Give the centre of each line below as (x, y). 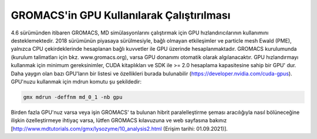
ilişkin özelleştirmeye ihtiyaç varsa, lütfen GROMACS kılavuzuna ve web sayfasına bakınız (119, 120)
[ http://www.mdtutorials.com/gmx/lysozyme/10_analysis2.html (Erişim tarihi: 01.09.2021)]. (119, 128)
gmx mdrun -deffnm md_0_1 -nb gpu (73, 97)
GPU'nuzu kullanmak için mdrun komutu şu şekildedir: (76, 81)
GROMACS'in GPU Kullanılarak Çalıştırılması (121, 15)
